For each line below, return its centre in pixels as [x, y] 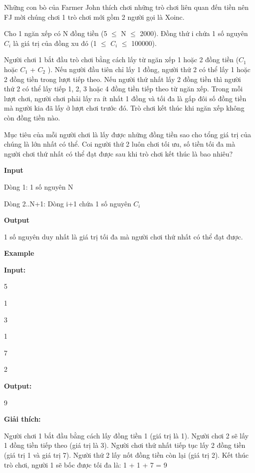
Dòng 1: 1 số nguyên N [39, 186]
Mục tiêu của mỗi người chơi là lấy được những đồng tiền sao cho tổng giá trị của [128, 134]
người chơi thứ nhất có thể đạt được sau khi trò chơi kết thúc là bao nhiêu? [118, 153]
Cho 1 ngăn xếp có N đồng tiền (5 [56, 33]
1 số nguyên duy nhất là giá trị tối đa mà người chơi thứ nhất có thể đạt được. [124, 236]
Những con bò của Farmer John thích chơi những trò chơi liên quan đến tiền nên [127, 7]
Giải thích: [22, 419]
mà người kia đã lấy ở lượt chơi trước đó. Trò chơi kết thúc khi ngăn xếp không [124, 108]
